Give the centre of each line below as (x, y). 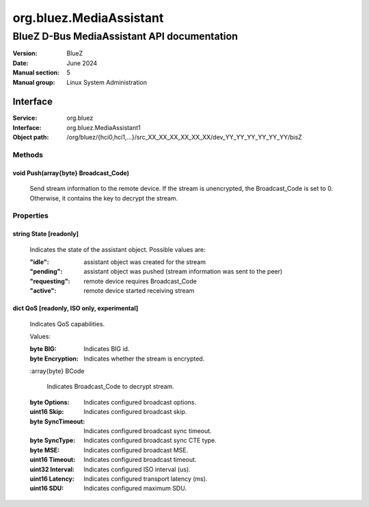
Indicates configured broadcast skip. (135, 412)
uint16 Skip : (47, 412)
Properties (31, 216)
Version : (25, 53)
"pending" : (46, 272)
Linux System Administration (107, 82)
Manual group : (34, 82)
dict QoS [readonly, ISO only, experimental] (76, 309)
